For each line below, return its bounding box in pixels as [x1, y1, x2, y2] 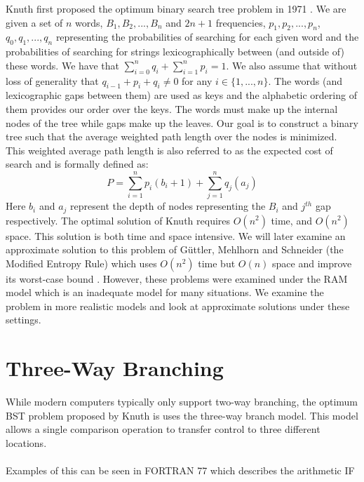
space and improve [272, 255, 352, 270]
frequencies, [215, 15, 266, 29]
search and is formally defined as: [6, 156, 149, 171]
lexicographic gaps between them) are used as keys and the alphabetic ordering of [6, 88, 357, 102]
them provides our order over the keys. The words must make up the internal [6, 101, 338, 116]
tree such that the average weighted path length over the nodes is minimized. [6, 129, 337, 144]
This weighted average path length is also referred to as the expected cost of [6, 142, 333, 157]
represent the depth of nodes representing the [70, 199, 266, 213]
